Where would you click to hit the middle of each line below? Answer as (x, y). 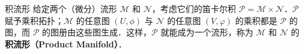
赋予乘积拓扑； (34, 20)
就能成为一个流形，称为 (207, 32)
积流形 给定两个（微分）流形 (61, 8)
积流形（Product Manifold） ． (66, 43)
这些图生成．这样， (114, 32)
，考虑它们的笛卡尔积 (194, 8)
